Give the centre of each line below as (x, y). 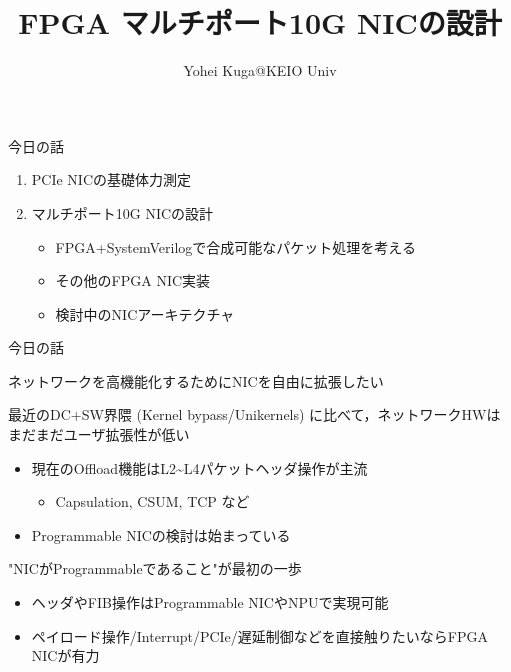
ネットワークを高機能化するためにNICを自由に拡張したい (196, 380)
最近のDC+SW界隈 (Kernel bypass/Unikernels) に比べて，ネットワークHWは (254, 414)
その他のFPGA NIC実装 (133, 280)
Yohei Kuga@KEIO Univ (260, 70)
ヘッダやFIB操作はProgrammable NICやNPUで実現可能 (210, 602)
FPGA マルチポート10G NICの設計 (260, 22)
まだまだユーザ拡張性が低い (99, 434)
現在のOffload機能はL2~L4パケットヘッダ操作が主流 (199, 467)
